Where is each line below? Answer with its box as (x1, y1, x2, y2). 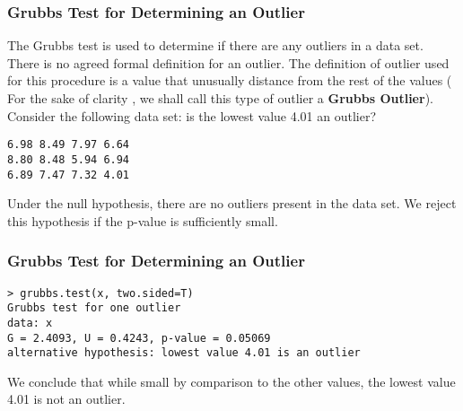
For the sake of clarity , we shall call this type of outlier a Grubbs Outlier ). (7, 89, 433, 107)
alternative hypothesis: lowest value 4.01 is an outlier (7, 346, 361, 360)
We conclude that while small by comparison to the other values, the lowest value (7, 372, 456, 390)
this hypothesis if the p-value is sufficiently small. (7, 211, 278, 230)
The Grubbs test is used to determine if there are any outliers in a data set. (7, 36, 424, 55)
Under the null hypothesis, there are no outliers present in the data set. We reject (7, 194, 457, 213)
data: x (7, 316, 53, 329)
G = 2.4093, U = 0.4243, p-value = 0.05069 (7, 331, 271, 345)
